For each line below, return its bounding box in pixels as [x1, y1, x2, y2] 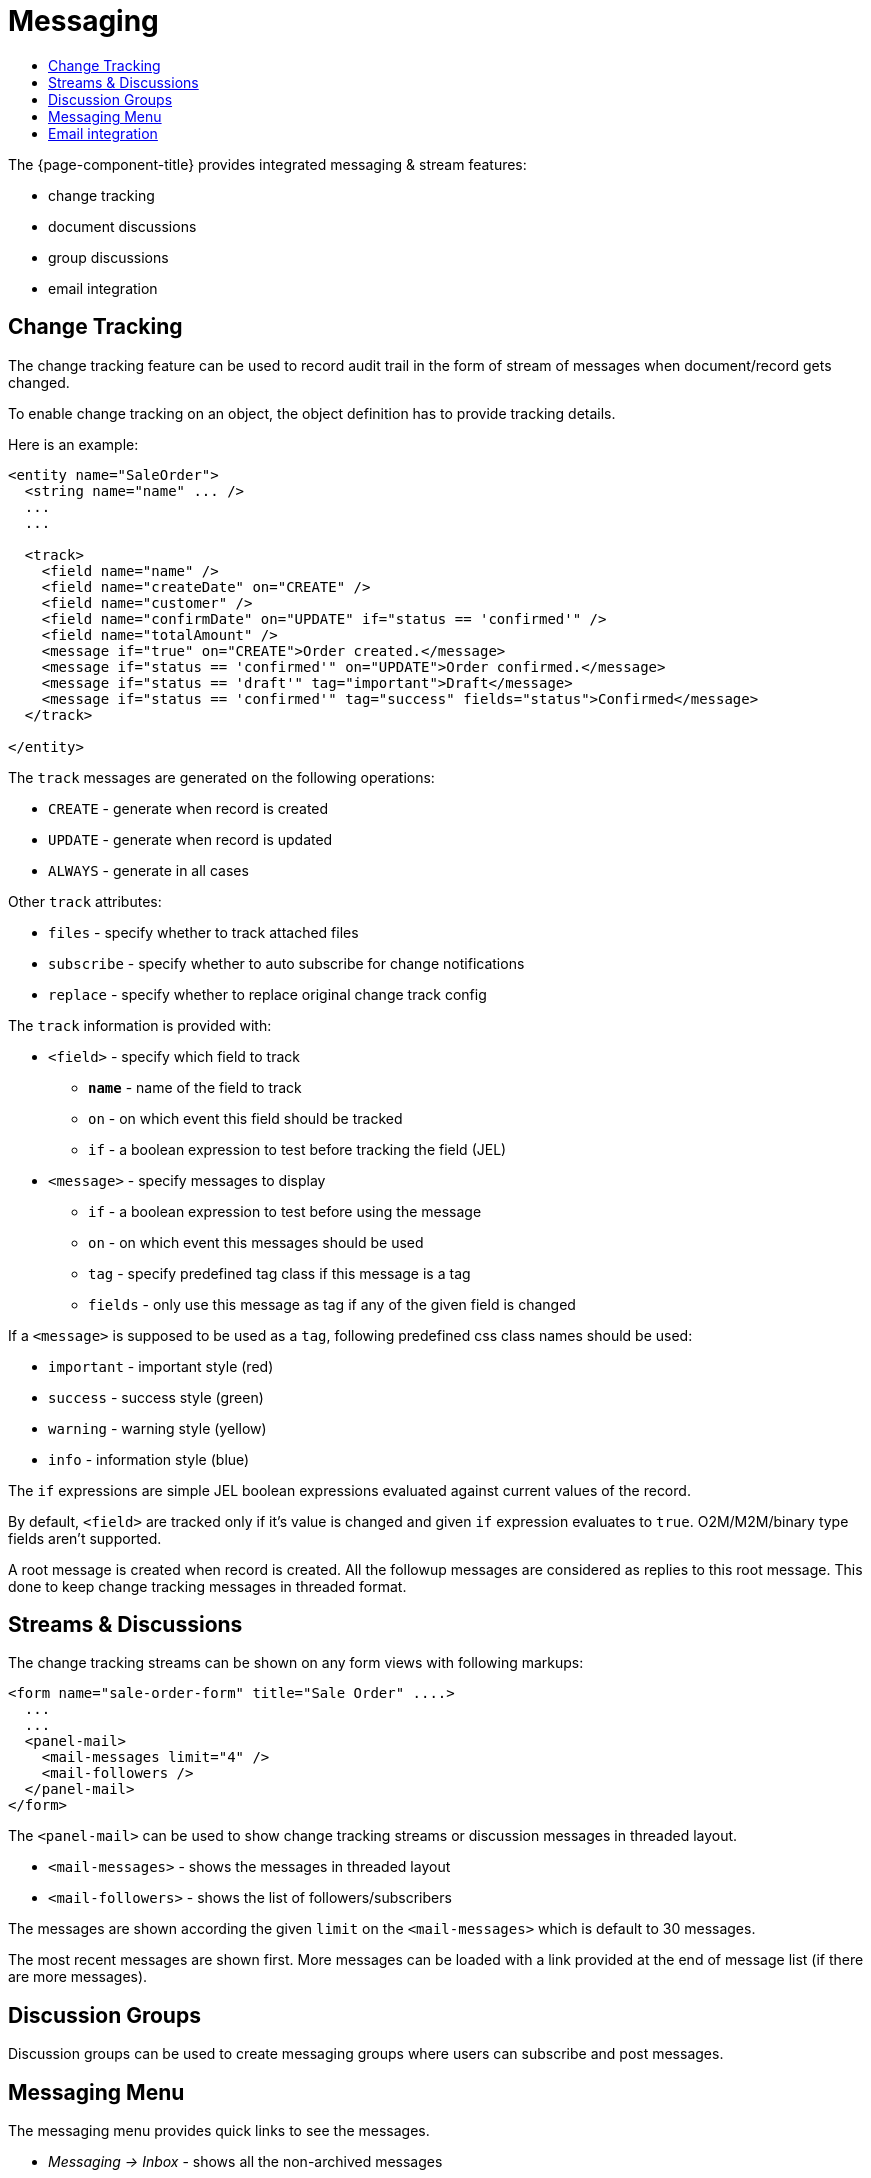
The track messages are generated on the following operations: [8, 768, 435, 786]
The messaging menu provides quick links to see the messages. [8, 2122, 430, 2140]
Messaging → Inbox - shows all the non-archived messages [48, 2153, 443, 2171]
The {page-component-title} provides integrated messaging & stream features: [8, 155, 527, 173]
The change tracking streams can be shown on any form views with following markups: [8, 1654, 584, 1672]
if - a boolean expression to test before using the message [88, 1202, 482, 1220]
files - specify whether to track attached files [48, 923, 359, 941]
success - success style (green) [48, 1388, 264, 1406]
